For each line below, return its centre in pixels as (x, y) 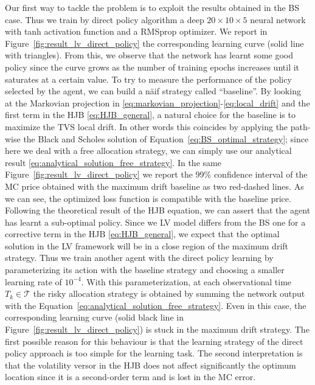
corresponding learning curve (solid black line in (94, 317)
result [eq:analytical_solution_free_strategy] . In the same (113, 162)
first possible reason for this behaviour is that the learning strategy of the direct (154, 341)
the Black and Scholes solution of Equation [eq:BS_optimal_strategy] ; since (166, 138)
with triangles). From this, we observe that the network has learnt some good (149, 55)
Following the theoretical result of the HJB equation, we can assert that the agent (158, 210)
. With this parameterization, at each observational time (186, 281)
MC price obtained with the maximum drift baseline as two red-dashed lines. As (154, 186)
